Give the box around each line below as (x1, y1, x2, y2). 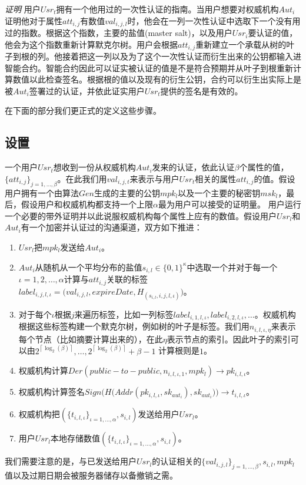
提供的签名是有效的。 (160, 84, 243, 97)
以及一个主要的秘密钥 (178, 186, 261, 199)
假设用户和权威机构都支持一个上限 (21, 198, 153, 210)
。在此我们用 (57, 172, 107, 184)
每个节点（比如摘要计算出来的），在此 (18, 332, 163, 345)
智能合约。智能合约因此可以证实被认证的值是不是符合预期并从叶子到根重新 (5, 61, 293, 74)
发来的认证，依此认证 (152, 161, 235, 173)
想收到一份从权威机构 (53, 161, 136, 173)
